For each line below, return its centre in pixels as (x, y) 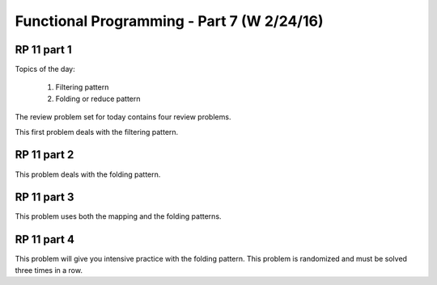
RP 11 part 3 (45, 197)
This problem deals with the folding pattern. (88, 174)
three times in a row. (49, 270)
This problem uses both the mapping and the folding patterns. (118, 216)
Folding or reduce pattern (98, 98)
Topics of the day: (45, 69)
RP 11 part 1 (43, 50)
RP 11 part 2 (45, 155)
